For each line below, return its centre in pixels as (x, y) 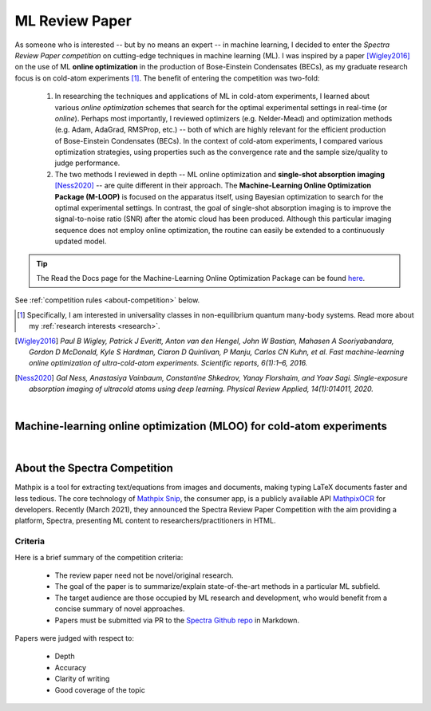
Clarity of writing (82, 679)
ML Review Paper (73, 21)
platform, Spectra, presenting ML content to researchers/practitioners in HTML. (145, 521)
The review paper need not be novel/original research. (144, 575)
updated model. (81, 241)
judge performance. (87, 163)
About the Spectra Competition (94, 468)
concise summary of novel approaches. (120, 609)
